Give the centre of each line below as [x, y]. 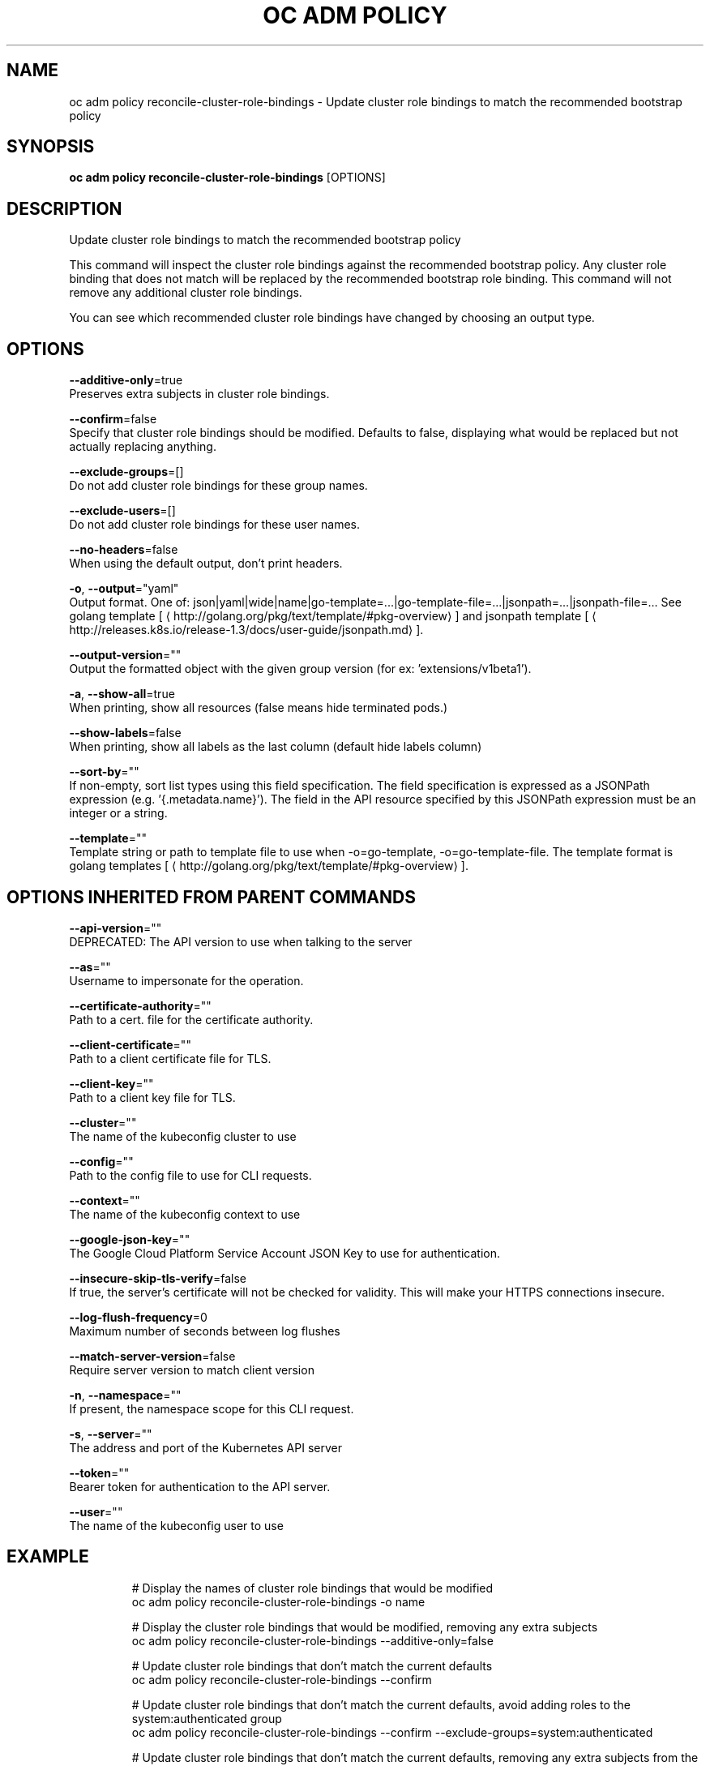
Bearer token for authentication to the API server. [200, 1486]
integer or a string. [118, 813]
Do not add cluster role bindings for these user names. [215, 525]
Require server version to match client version [192, 1370]
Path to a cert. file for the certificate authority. [191, 1019]
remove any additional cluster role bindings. [186, 293]
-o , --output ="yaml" [124, 589]
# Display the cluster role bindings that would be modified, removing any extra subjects [365, 1627]
